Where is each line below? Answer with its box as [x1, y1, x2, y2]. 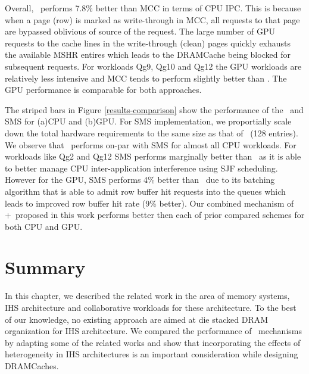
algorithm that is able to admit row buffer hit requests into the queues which [5, 185, 286, 197]
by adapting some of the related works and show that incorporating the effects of [5, 336, 301, 348]
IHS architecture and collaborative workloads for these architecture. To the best [5, 301, 296, 313]
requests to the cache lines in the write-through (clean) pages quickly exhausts [5, 36, 291, 49]
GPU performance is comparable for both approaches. [5, 83, 202, 96]
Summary [5, 255, 86, 279]
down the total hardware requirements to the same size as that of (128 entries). [5, 126, 298, 139]
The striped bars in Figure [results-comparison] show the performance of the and [5, 103, 304, 116]
